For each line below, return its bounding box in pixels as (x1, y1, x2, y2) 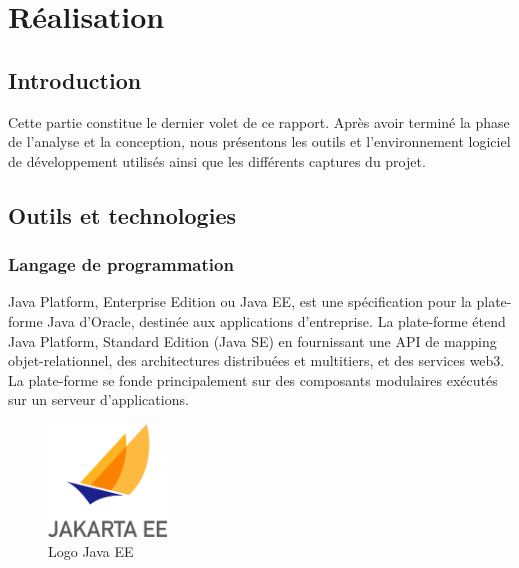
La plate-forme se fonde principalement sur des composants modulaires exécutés (8, 369, 498, 390)
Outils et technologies (8, 199, 236, 230)
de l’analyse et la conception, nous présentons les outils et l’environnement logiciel (8, 131, 511, 152)
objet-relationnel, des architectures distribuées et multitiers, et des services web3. (8, 350, 505, 371)
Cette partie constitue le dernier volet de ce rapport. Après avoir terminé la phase (8, 111, 510, 132)
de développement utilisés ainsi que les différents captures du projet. (8, 150, 426, 171)
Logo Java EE (48, 540, 134, 561)
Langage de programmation (8, 252, 234, 277)
